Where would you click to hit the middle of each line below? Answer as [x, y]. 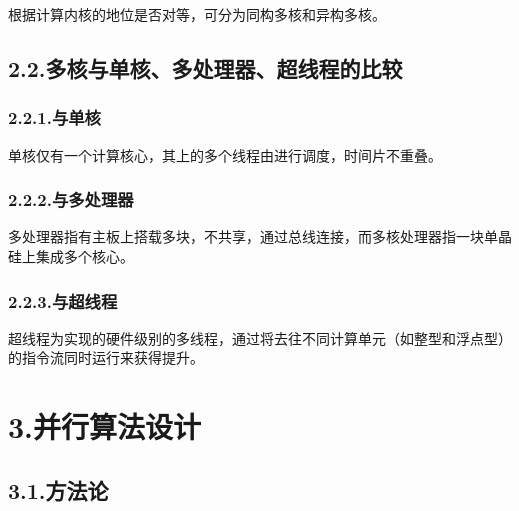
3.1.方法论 [58, 489]
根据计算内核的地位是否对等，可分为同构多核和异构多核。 [197, 14]
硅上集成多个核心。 [71, 256]
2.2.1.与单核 [54, 117]
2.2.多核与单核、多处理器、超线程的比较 [205, 67]
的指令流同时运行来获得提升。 [106, 357]
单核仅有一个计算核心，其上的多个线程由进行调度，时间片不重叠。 [225, 154]
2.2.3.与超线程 [63, 300]
